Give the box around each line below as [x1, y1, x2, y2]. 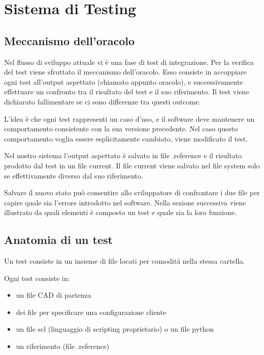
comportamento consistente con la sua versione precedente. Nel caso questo [4, 123, 238, 134]
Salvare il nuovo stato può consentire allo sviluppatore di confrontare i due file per [4, 187, 260, 198]
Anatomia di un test [4, 232, 113, 247]
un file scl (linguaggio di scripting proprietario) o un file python [16, 324, 214, 334]
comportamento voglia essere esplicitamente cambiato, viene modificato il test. [4, 133, 248, 144]
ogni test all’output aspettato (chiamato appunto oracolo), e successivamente [4, 76, 243, 87]
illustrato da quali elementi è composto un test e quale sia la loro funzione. [4, 207, 237, 218]
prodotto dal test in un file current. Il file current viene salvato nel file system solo [4, 160, 260, 170]
